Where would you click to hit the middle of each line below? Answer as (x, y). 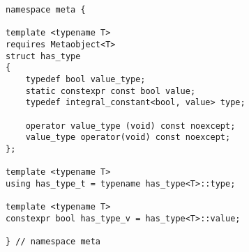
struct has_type (43, 56)
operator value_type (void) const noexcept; (130, 126)
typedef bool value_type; (85, 79)
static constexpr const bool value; (111, 91)
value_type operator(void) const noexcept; (128, 137)
